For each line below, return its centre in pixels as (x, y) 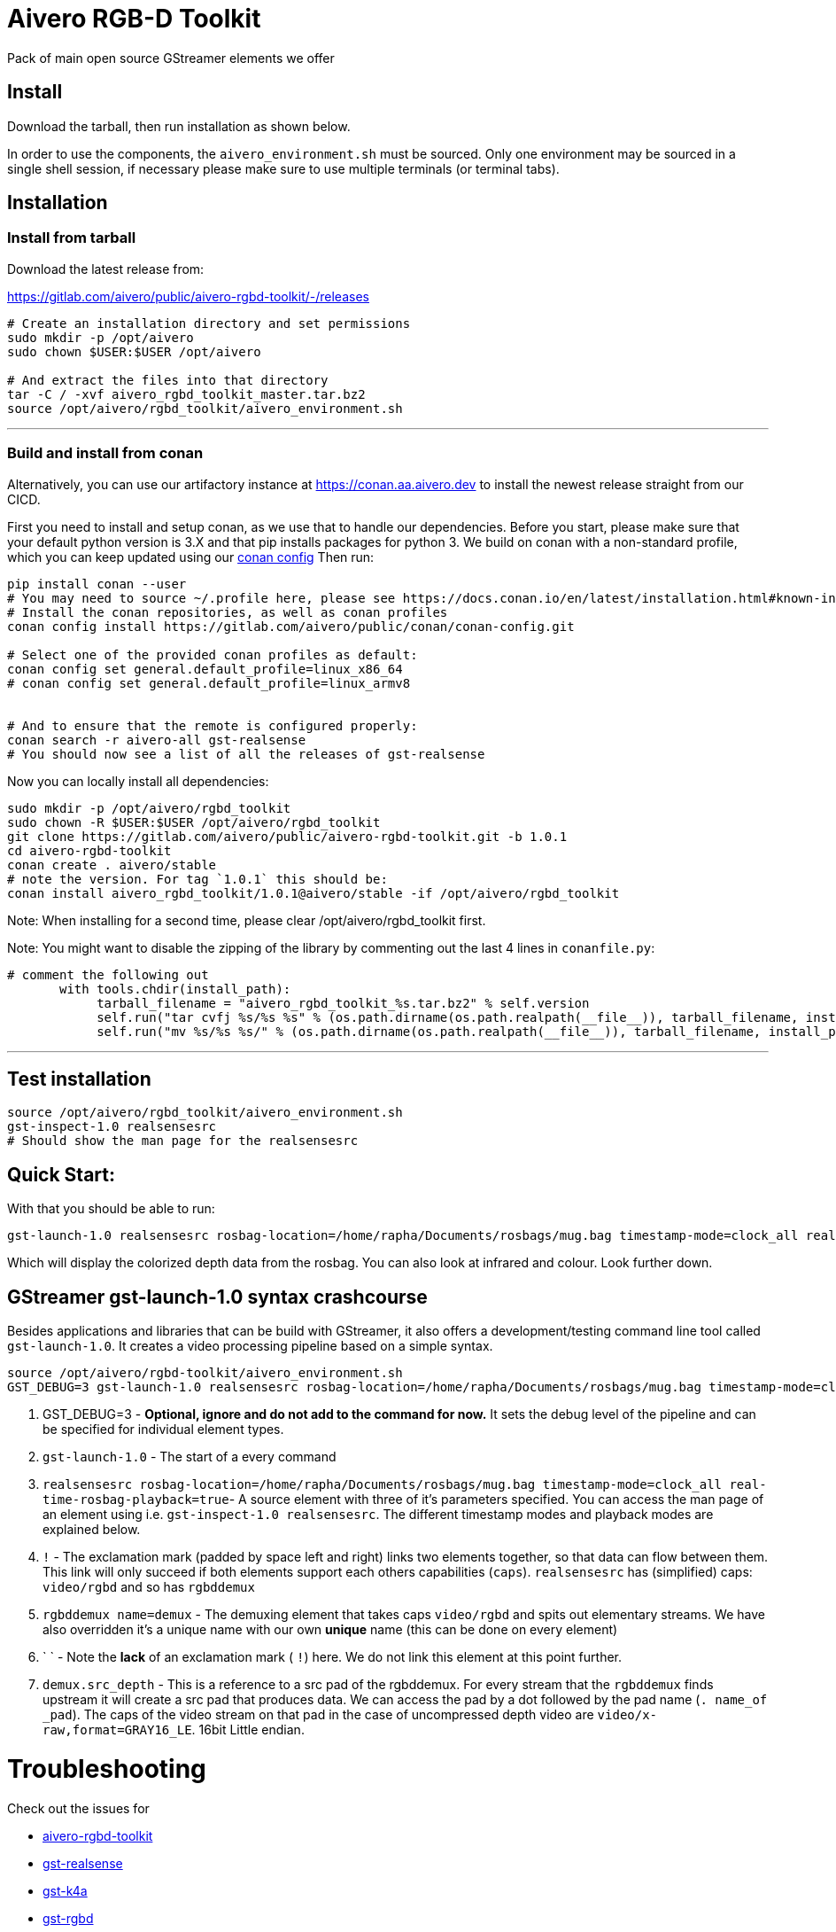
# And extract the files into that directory (168, 380)
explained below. (92, 1530)
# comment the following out (108, 974)
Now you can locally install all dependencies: (138, 781)
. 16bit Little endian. (248, 1730)
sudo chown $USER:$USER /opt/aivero (134, 351)
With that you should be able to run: (111, 1209)
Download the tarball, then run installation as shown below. (179, 126)
